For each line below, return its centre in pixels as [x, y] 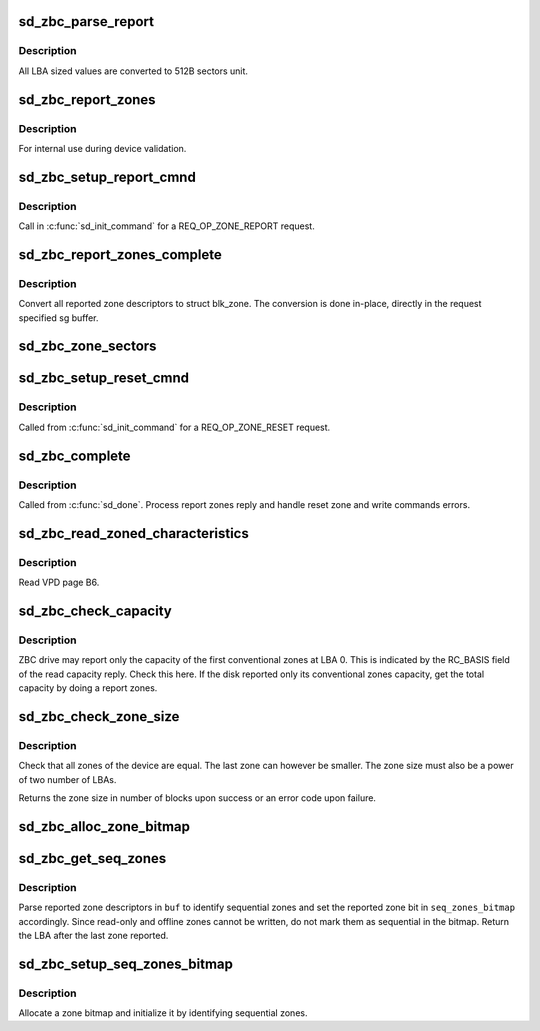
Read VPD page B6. [59, 582]
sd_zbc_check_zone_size [99, 716]
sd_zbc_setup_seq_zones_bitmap [126, 963]
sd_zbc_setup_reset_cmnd [104, 378]
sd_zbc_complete [74, 455]
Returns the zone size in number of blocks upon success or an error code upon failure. [197, 797]
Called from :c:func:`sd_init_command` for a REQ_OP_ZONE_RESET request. [174, 427]
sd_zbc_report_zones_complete [120, 254]
